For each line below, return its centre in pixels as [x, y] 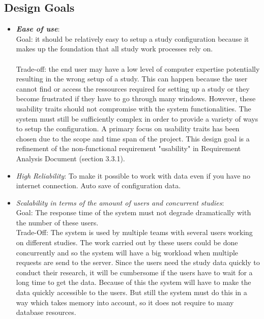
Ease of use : [38, 29]
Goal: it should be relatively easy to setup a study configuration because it [133, 38]
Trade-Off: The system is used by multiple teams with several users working [134, 232]
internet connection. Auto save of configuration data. [98, 185]
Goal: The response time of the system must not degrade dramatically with [134, 212]
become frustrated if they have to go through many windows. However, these [136, 98]
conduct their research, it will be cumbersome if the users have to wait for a [134, 272]
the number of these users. [57, 222]
